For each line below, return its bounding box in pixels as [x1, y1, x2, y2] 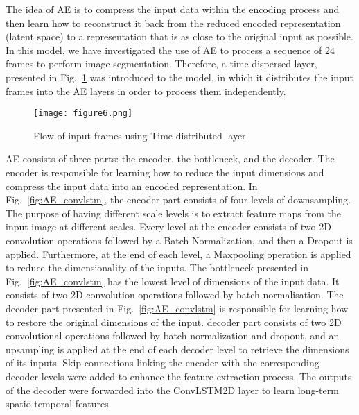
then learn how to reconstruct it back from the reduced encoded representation [6, 15, 341, 30]
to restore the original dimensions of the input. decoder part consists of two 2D [6, 314, 342, 329]
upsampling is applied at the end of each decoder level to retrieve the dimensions [6, 341, 349, 356]
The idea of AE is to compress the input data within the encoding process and [6, 2, 340, 16]
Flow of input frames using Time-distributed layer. [33, 128, 249, 142]
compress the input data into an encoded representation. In [6, 178, 258, 193]
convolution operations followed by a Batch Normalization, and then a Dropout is [6, 232, 353, 247]
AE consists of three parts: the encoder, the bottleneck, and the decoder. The [6, 151, 335, 166]
